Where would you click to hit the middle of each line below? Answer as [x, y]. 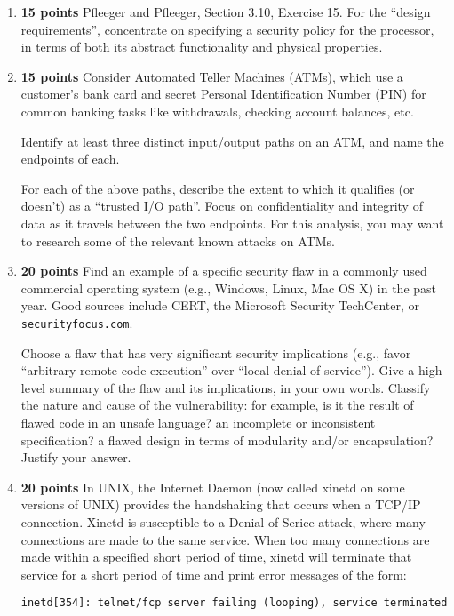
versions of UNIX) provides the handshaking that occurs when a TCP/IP [221, 504]
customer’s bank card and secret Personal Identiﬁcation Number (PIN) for [223, 94]
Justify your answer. [76, 457]
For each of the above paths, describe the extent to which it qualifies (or [218, 188]
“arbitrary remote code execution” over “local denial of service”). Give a [218, 370]
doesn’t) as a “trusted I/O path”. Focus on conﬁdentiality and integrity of [222, 206]
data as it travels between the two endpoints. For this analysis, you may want [232, 223]
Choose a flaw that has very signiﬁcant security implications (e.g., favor [216, 352]
